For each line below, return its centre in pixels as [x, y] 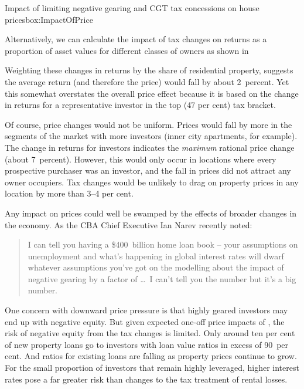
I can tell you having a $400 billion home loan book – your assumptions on [163, 244]
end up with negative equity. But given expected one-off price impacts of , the [145, 321]
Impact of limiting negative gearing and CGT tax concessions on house [132, 8]
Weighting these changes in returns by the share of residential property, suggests [149, 70]
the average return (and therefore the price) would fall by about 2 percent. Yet [147, 81]
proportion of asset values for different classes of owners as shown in [127, 50]
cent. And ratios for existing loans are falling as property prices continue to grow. [151, 356]
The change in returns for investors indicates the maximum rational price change [150, 147]
